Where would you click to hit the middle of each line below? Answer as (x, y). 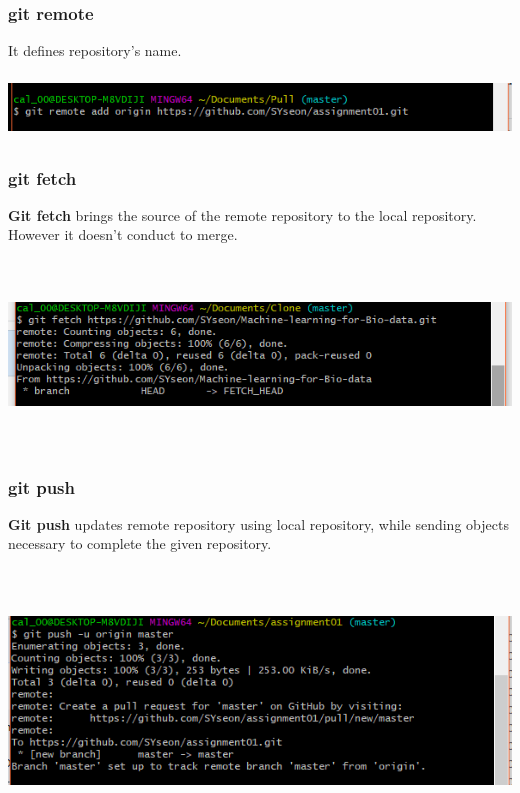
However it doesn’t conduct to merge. (123, 234)
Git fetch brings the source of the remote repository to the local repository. (242, 214)
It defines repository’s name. (95, 50)
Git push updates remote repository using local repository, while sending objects (258, 523)
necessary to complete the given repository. (140, 543)
